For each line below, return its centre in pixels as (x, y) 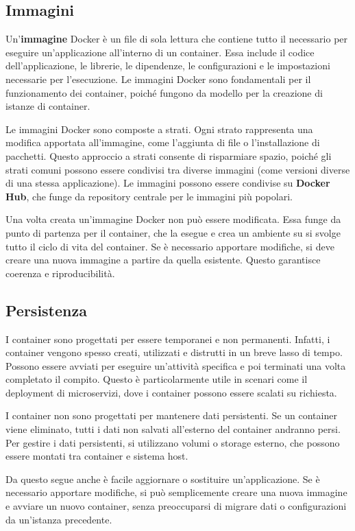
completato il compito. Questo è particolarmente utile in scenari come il (157, 379)
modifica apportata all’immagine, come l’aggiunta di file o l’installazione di (163, 142)
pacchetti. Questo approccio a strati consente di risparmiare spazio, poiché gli (169, 155)
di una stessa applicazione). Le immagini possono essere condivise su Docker (168, 183)
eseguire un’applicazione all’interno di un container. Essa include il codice (160, 52)
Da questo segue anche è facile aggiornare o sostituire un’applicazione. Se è (163, 479)
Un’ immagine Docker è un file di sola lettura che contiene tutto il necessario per (177, 39)
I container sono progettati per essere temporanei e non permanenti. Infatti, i (168, 339)
